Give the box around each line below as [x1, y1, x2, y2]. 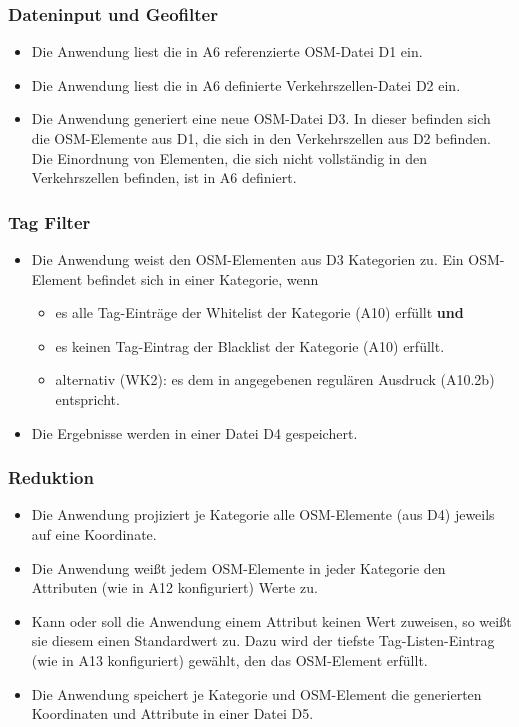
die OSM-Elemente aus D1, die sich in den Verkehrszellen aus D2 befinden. [31, 128, 491, 148]
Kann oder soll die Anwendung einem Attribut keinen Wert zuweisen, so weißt [31, 610, 512, 631]
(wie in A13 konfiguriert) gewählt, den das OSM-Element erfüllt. [31, 649, 428, 670]
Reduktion [8, 465, 94, 490]
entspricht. [55, 388, 120, 409]
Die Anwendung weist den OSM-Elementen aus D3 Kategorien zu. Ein [31, 249, 464, 269]
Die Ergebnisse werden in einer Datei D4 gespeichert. [31, 422, 358, 443]
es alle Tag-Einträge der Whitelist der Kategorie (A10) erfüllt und [55, 302, 464, 323]
